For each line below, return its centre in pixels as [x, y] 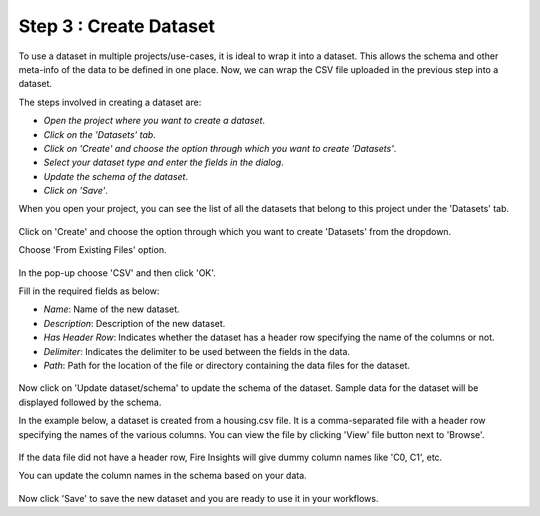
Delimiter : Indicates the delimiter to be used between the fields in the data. [196, 351]
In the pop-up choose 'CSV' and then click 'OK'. [117, 272]
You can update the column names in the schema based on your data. [162, 476]
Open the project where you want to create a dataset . [154, 121]
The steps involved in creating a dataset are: [110, 102]
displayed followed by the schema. [90, 402]
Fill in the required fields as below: [89, 291]
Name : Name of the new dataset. [111, 309]
